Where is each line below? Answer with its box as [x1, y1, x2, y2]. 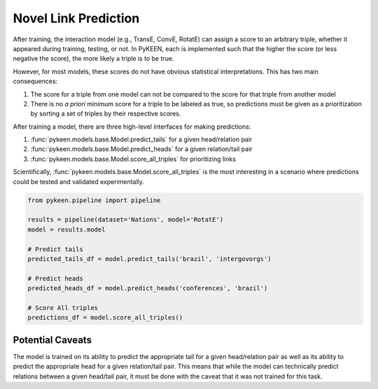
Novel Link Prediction [13, 10, 140, 26]
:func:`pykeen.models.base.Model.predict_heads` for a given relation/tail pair [30, 145, 253, 153]
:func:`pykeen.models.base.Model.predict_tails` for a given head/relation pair [30, 135, 253, 143]
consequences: [13, 77, 58, 85]
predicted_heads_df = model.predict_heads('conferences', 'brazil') [27, 284, 268, 292]
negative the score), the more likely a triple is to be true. [13, 55, 174, 63]
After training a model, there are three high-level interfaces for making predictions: [13, 122, 251, 131]
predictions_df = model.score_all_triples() [27, 313, 183, 322]
